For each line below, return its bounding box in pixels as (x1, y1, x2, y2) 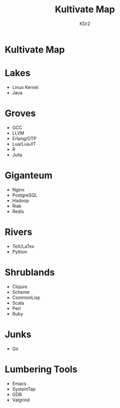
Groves (5, 108, 36, 119)
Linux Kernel (12, 84, 39, 90)
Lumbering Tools (5, 363, 78, 375)
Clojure (12, 283, 27, 290)
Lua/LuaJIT (12, 141, 36, 147)
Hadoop (12, 197, 29, 203)
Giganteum (5, 170, 53, 181)
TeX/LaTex (12, 243, 35, 249)
